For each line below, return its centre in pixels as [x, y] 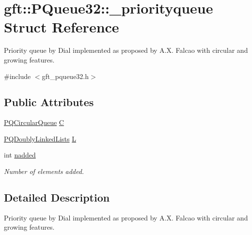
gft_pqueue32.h [65, 76]
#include [17, 76]
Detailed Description [57, 197]
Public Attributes [49, 102]
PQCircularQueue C [34, 122]
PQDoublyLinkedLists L [40, 138]
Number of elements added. [44, 171]
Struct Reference [62, 27]
